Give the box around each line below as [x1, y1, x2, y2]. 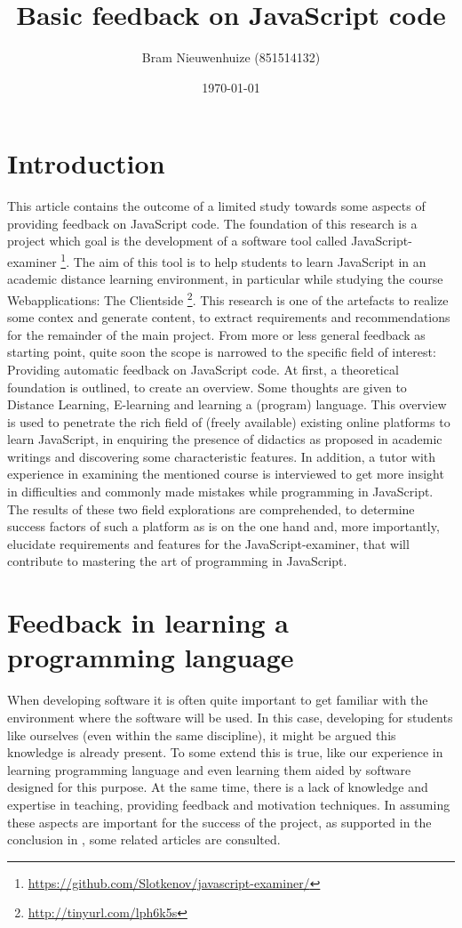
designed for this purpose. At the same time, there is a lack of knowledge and [7, 778, 428, 796]
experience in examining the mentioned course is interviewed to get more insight [7, 464, 444, 483]
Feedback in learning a [7, 604, 290, 641]
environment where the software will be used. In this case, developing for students [7, 707, 453, 726]
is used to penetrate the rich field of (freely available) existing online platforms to [7, 412, 450, 431]
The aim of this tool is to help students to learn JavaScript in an [73, 252, 426, 270]
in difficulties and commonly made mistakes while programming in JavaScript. [7, 482, 434, 501]
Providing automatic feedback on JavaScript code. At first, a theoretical [7, 359, 399, 378]
